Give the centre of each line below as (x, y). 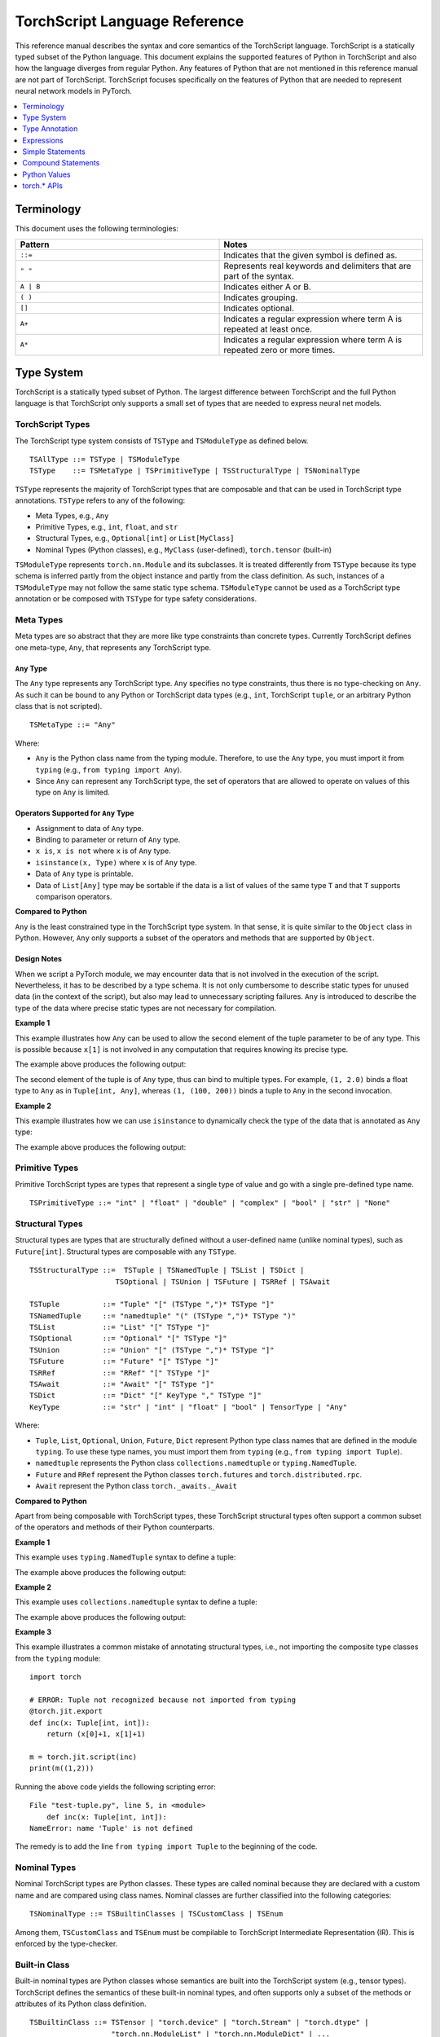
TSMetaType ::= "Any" (73, 725)
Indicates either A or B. (267, 287)
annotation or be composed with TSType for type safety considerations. (136, 599)
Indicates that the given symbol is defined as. (310, 255)
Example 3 (33, 1632)
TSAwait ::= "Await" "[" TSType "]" (122, 1384)
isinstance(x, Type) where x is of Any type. (116, 862)
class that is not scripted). (59, 706)
